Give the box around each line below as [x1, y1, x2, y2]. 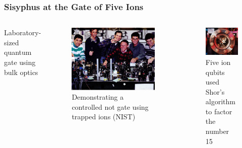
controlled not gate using [72, 101, 149, 112]
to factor [205, 106, 232, 116]
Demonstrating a [72, 92, 124, 102]
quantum [4, 47, 32, 57]
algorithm [205, 96, 235, 107]
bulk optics [4, 66, 38, 77]
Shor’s [205, 86, 225, 97]
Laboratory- [4, 27, 41, 38]
